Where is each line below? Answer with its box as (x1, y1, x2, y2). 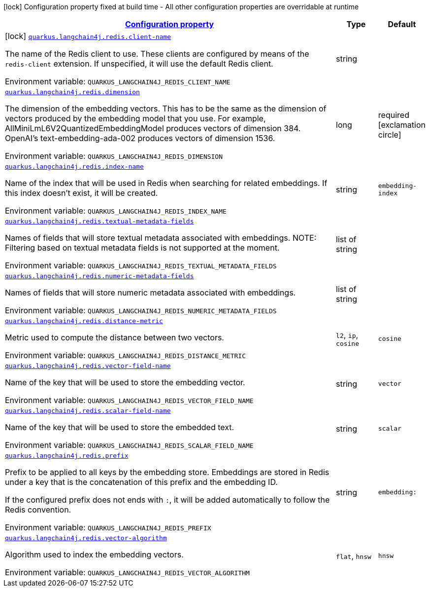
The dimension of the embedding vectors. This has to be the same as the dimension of (5, 104, 327, 113)
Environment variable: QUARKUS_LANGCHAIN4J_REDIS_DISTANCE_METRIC (5, 350, 246, 360)
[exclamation (378, 119, 426, 130)
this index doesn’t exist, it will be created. (5, 188, 158, 198)
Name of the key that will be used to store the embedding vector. (5, 377, 245, 387)
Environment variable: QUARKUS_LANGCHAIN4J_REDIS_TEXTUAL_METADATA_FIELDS (5, 260, 277, 270)
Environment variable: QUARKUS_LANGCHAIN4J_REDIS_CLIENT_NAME (5, 76, 231, 86)
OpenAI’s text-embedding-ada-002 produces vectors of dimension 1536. (5, 133, 275, 143)
